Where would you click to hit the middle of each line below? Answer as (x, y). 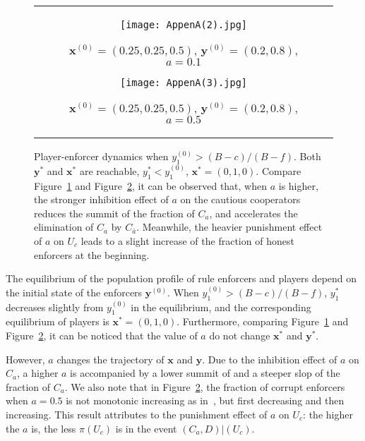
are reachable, (109, 170)
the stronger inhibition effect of (101, 199)
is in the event (146, 428)
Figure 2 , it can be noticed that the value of (102, 335)
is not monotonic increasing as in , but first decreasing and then (205, 400)
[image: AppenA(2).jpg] (184, 25)
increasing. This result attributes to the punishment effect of (137, 414)
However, (25, 359)
